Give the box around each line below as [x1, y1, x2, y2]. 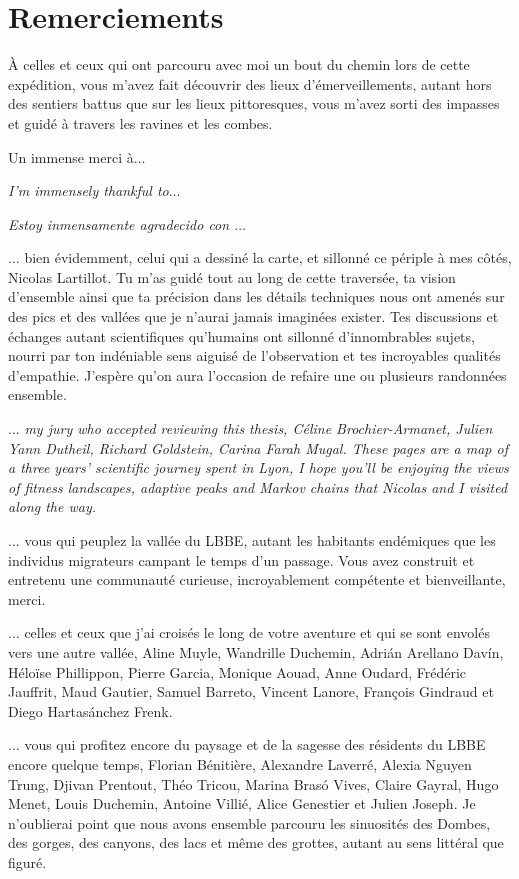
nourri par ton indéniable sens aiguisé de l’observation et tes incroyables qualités [8, 345, 501, 366]
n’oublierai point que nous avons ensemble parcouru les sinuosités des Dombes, [8, 812, 491, 833]
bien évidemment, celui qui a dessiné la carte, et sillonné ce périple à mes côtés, [24, 247, 512, 268]
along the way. [8, 496, 97, 517]
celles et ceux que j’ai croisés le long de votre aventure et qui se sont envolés [24, 622, 490, 643]
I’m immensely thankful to [8, 180, 169, 201]
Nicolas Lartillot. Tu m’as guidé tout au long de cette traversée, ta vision [8, 266, 456, 287]
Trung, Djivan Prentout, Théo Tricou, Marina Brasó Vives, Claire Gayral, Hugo [8, 773, 499, 794]
